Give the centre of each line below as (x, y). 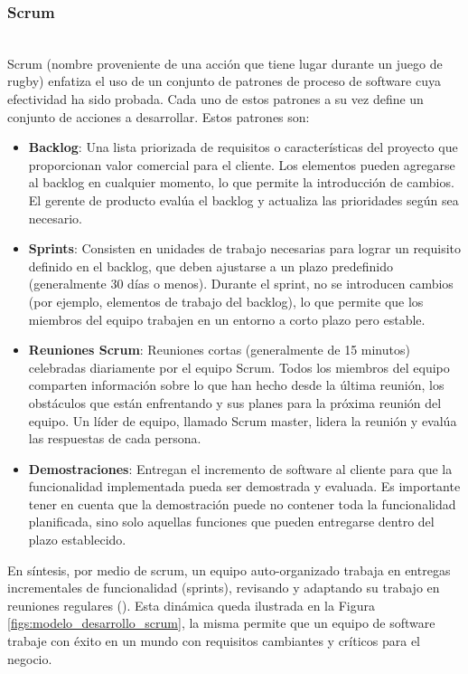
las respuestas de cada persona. (115, 438)
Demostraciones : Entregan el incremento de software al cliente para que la (240, 468)
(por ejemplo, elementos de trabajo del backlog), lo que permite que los (226, 301)
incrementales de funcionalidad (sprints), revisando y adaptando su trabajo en (224, 588)
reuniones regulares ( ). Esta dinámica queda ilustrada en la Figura (191, 605)
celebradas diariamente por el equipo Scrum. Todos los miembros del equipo (239, 367)
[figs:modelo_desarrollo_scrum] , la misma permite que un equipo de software (221, 623)
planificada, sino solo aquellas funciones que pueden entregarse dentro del (231, 522)
